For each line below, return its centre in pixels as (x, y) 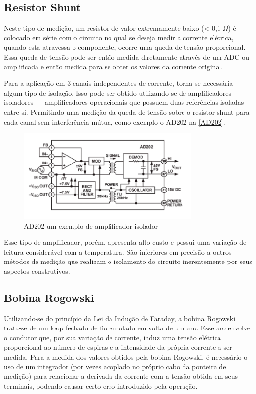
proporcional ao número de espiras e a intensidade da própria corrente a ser (118, 347)
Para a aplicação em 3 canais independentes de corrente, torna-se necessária (119, 83)
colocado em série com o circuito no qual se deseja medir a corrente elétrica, (119, 37)
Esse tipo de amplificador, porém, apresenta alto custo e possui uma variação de (125, 242)
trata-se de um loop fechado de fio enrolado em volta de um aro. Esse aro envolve (127, 328)
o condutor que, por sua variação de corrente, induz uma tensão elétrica (112, 337)
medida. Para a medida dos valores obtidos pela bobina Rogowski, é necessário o (126, 357)
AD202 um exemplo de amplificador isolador (91, 225)
